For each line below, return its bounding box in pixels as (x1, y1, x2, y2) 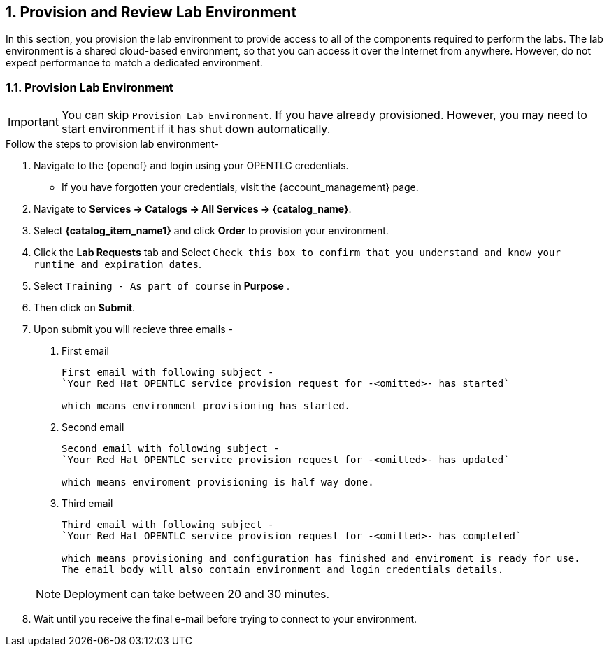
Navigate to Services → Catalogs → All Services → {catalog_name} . (34, 203, 352, 215)
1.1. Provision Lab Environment (6, 80, 173, 94)
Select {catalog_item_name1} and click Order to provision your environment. (34, 225, 389, 237)
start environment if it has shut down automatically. (61, 122, 331, 136)
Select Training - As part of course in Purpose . (34, 280, 289, 292)
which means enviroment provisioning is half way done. (62, 476, 374, 488)
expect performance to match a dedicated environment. (6, 57, 263, 69)
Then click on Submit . (34, 302, 136, 314)
